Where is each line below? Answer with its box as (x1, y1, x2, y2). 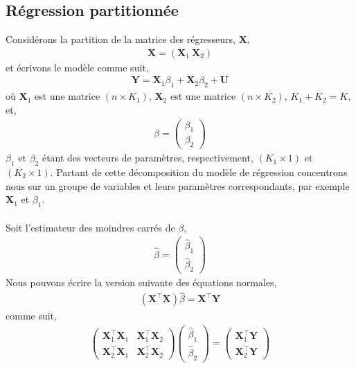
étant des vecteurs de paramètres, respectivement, (42, 150, 253, 165)
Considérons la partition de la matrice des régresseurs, (6, 32, 236, 46)
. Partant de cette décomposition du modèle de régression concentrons (50, 164, 348, 179)
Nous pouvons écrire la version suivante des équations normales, (6, 275, 277, 290)
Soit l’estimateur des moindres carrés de (6, 220, 175, 234)
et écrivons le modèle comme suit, (6, 60, 149, 74)
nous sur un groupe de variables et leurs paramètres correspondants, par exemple (6, 178, 350, 193)
